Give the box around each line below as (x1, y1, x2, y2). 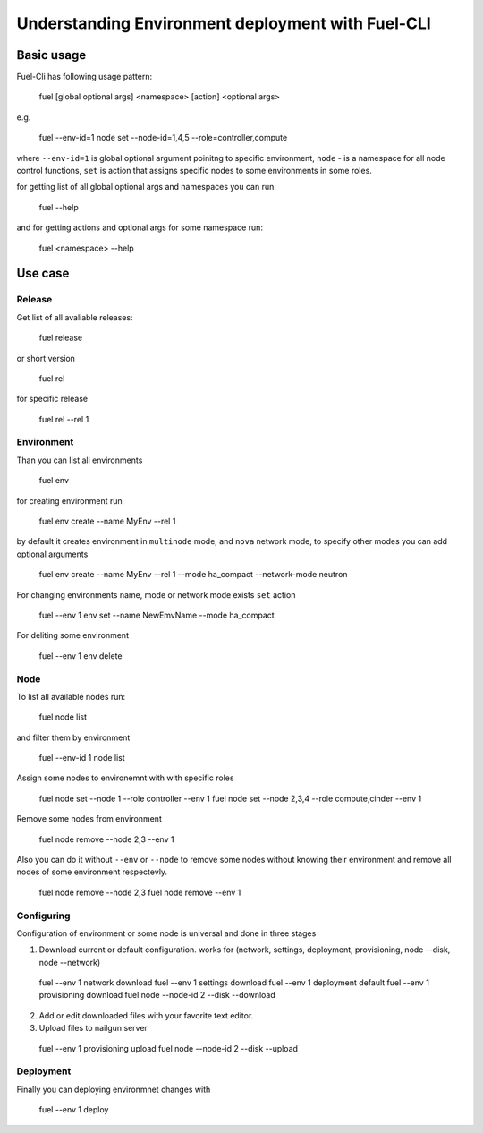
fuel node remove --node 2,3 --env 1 (38, 833, 174, 845)
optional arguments (16, 549, 89, 559)
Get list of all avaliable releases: (16, 311, 133, 322)
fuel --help (38, 201, 80, 212)
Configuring (16, 909, 71, 922)
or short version (16, 353, 76, 363)
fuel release (38, 332, 83, 344)
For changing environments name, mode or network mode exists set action (16, 589, 296, 600)
